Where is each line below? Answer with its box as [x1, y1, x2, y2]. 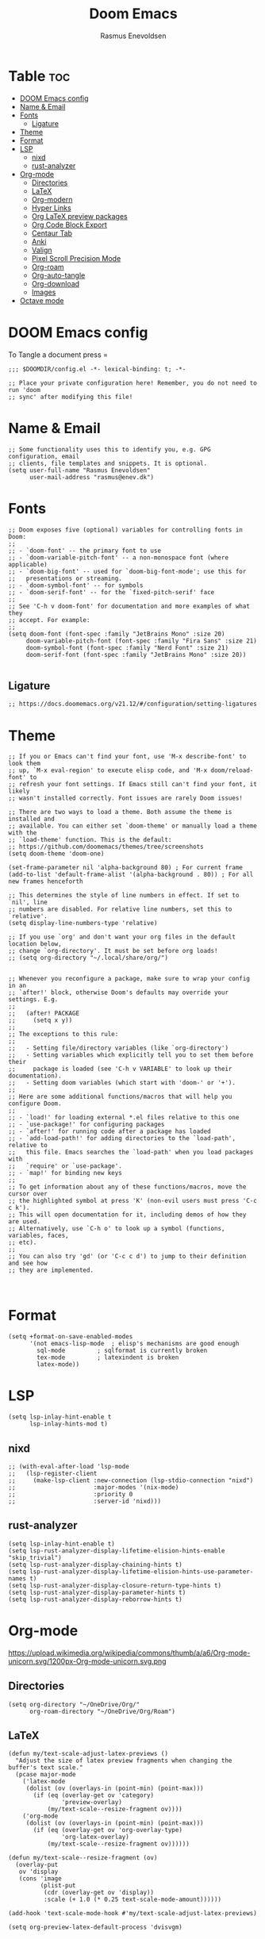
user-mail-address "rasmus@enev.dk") [29, 473, 155, 481]
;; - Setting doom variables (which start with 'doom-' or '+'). [8, 1079, 236, 1087]
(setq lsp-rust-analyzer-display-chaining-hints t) [8, 1561, 182, 1568]
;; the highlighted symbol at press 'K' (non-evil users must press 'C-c [8, 1197, 258, 1205]
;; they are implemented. [8, 1266, 94, 1274]
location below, [8, 940, 62, 948]
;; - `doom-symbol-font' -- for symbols [8, 581, 144, 589]
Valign [31, 245, 53, 255]
